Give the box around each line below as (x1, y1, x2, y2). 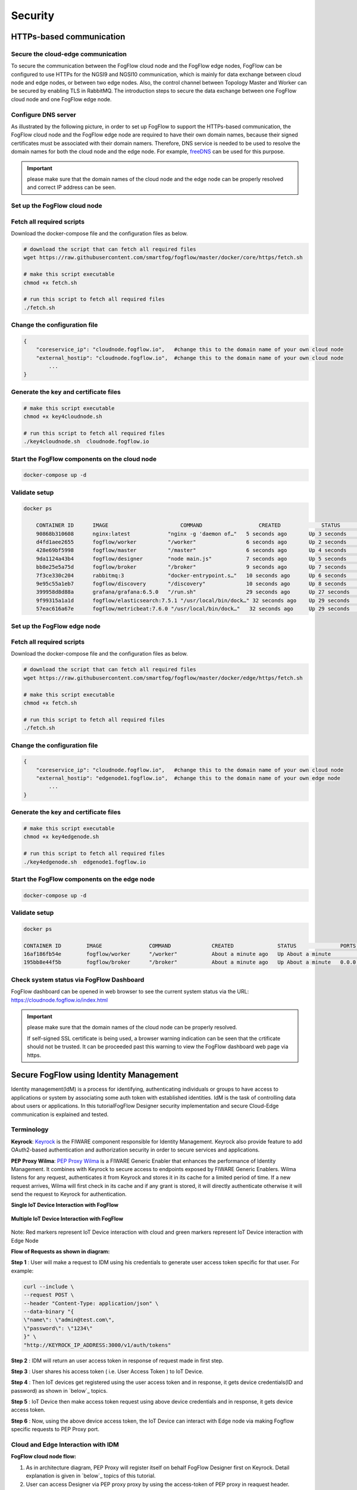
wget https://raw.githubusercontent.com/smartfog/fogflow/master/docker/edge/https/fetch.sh (23, 674, 303, 681)
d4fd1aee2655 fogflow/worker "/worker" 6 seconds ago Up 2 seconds (36, 539, 347, 545)
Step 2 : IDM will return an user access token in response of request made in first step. (11, 1356, 224, 1364)
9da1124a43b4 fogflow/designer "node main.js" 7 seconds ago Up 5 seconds (36, 555, 347, 562)
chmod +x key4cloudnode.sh (23, 413, 102, 420)
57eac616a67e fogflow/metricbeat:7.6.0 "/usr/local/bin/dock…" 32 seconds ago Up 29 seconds (36, 606, 350, 612)
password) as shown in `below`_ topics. (11, 1387, 108, 1394)
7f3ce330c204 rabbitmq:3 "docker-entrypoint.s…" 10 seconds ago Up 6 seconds (36, 572, 347, 579)
